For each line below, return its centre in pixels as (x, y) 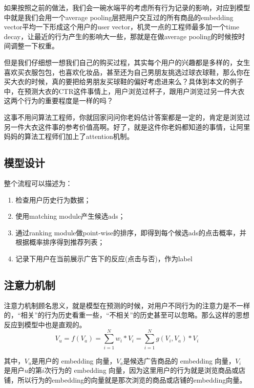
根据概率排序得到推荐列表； (60, 242)
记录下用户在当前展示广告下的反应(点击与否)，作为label (104, 258)
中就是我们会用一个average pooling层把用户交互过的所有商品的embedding (119, 17)
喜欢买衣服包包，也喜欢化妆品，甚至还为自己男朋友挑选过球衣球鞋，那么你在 (127, 72)
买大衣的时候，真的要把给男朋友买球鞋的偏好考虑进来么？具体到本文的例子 (124, 81)
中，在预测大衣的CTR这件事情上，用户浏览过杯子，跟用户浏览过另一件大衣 (124, 91)
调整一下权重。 (34, 46)
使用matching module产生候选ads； (70, 216)
